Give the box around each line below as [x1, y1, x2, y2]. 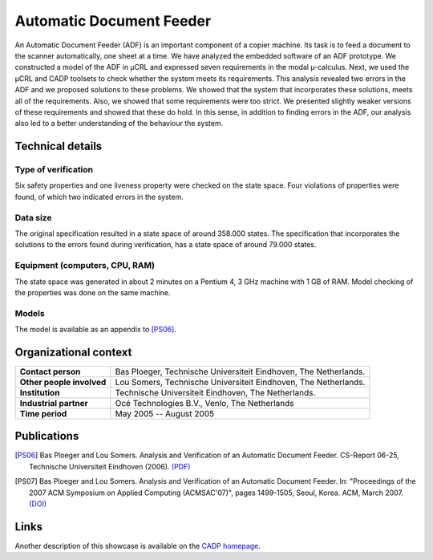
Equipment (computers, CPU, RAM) [14, 260, 156, 271]
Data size [14, 212, 52, 223]
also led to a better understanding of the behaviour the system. [14, 119, 224, 128]
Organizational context [14, 345, 132, 359]
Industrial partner [19, 397, 88, 408]
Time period [19, 408, 67, 419]
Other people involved [19, 376, 107, 388]
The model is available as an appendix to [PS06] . [14, 325, 176, 335]
